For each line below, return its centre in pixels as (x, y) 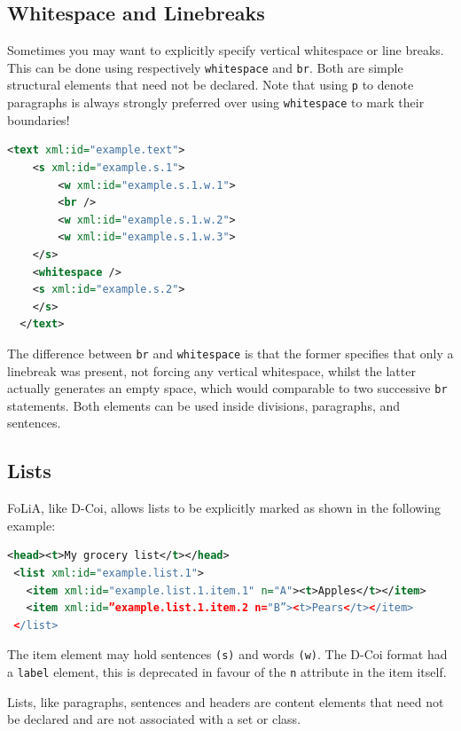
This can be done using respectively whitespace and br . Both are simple (205, 67)
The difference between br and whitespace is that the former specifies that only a (230, 353)
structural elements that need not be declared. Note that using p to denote (211, 85)
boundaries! (39, 119)
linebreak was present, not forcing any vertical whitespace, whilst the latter (211, 370)
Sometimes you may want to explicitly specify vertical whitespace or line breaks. (226, 50)
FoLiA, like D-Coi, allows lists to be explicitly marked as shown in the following (224, 508)
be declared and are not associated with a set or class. (154, 719)
